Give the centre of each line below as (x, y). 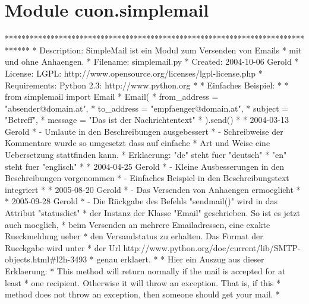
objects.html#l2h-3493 (46, 259)
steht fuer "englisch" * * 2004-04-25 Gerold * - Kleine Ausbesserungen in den (144, 166)
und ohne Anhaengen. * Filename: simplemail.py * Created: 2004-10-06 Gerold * (152, 61)
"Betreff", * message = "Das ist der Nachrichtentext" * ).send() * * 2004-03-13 (147, 120)
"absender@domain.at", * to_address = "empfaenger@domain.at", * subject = (147, 108)
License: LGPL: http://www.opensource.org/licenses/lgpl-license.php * (134, 73)
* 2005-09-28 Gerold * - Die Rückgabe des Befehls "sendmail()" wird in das (141, 201)
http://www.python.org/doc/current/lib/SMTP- (212, 247)
